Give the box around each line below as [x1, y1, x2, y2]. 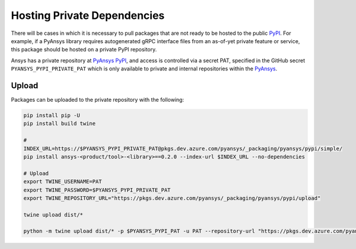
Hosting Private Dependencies [11, 9, 165, 22]
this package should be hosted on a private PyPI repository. [11, 46, 157, 53]
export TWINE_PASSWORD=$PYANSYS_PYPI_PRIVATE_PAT [23, 186, 171, 193]
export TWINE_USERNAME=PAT [23, 178, 102, 185]
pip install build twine [23, 120, 96, 127]
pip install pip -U [23, 112, 80, 118]
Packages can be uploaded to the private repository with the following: [11, 96, 184, 104]
